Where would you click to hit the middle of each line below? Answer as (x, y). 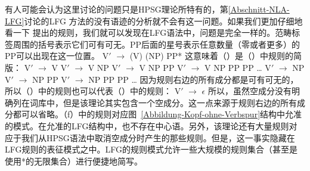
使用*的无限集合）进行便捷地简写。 (74, 161)
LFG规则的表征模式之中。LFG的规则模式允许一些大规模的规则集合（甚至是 (151, 149)
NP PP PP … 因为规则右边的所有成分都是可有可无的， (193, 79)
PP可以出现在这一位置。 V (57, 56)
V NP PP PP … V (238, 67)
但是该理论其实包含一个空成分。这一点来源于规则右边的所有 (180, 102)
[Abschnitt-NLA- (259, 9)
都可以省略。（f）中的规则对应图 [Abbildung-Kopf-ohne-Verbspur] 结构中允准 (157, 114)
